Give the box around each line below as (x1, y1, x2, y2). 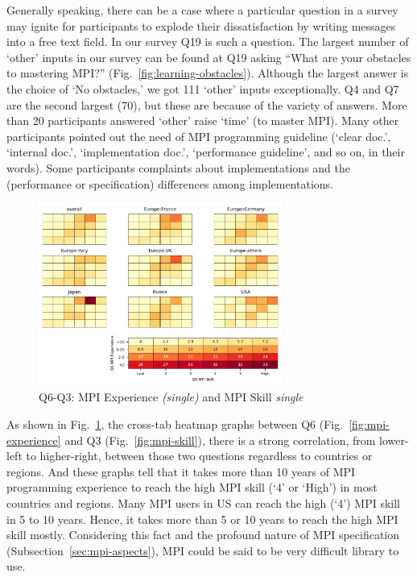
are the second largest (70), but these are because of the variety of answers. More (6, 96, 407, 113)
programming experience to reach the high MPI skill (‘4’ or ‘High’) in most (6, 479, 378, 496)
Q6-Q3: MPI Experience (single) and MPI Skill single (39, 388, 303, 405)
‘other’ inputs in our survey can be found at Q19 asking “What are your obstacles (6, 48, 411, 65)
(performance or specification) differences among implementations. (6, 175, 333, 192)
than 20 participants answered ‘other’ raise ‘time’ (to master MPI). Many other (6, 112, 399, 129)
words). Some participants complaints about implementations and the (6, 159, 351, 176)
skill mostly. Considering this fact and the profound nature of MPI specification (6, 526, 400, 543)
